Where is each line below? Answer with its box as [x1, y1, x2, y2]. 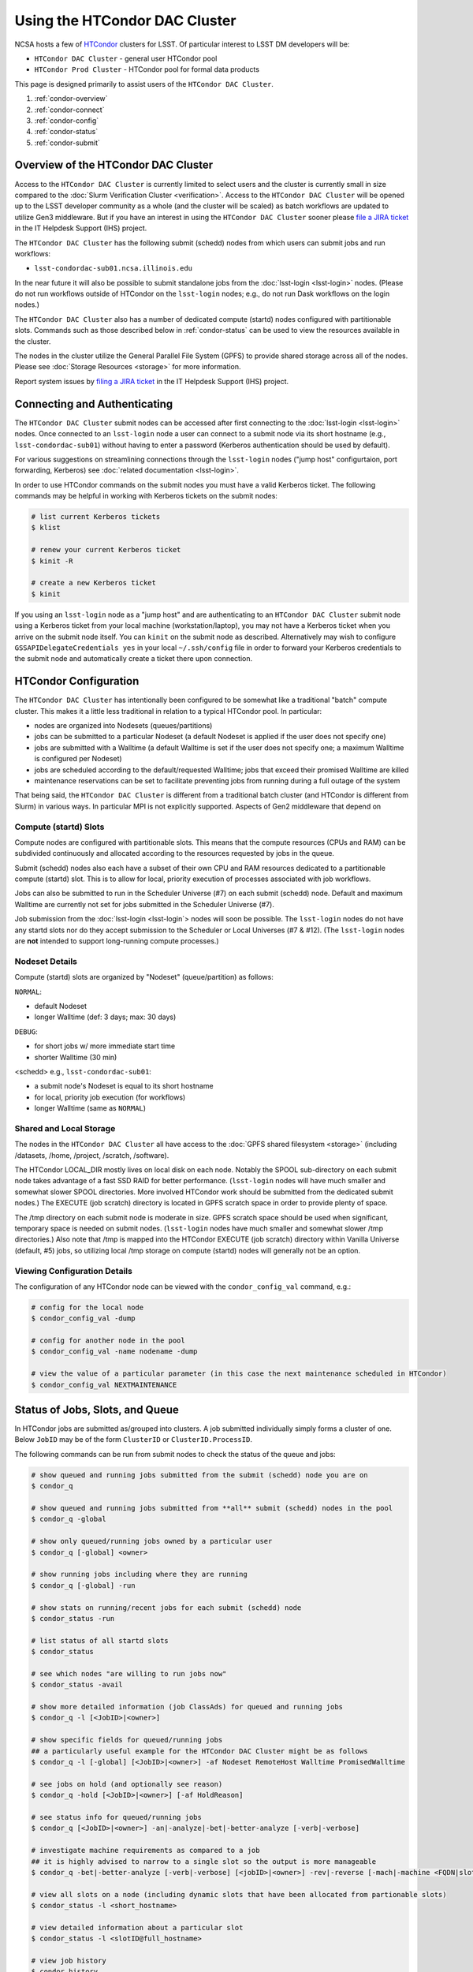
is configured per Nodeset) [34, 754, 122, 764]
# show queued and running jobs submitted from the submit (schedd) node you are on [31, 1470, 368, 1479]
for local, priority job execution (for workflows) [34, 1092, 186, 1102]
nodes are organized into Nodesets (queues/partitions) [34, 721, 213, 730]
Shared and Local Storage [14, 1122, 116, 1134]
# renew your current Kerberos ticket [31, 545, 181, 555]
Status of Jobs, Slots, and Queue [14, 1403, 179, 1416]
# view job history [31, 1956, 106, 1966]
